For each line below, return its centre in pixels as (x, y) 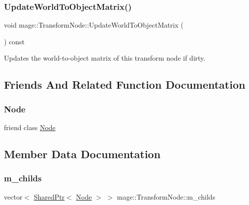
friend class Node (30, 127)
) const (15, 41)
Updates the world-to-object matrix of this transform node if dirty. (105, 58)
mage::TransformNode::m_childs (166, 196)
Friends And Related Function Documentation (125, 85)
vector (13, 196)
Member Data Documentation (82, 154)
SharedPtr (49, 196)
